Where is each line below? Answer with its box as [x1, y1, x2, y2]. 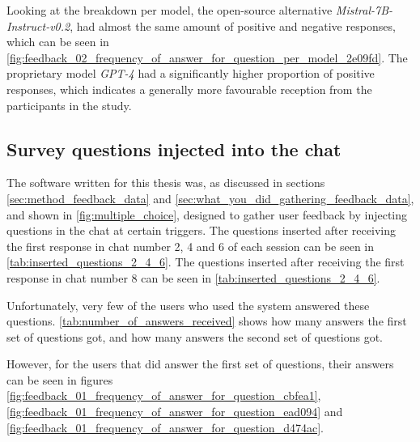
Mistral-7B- [335, 2, 393, 18]
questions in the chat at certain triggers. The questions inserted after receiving [6, 222, 396, 239]
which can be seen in [6, 33, 109, 50]
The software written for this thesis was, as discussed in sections [6, 174, 325, 191]
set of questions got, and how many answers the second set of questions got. [6, 328, 384, 345]
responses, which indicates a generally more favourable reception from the [6, 80, 372, 97]
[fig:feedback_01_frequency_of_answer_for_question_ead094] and [6, 403, 343, 420]
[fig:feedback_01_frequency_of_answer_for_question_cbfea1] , [6, 387, 321, 404]
